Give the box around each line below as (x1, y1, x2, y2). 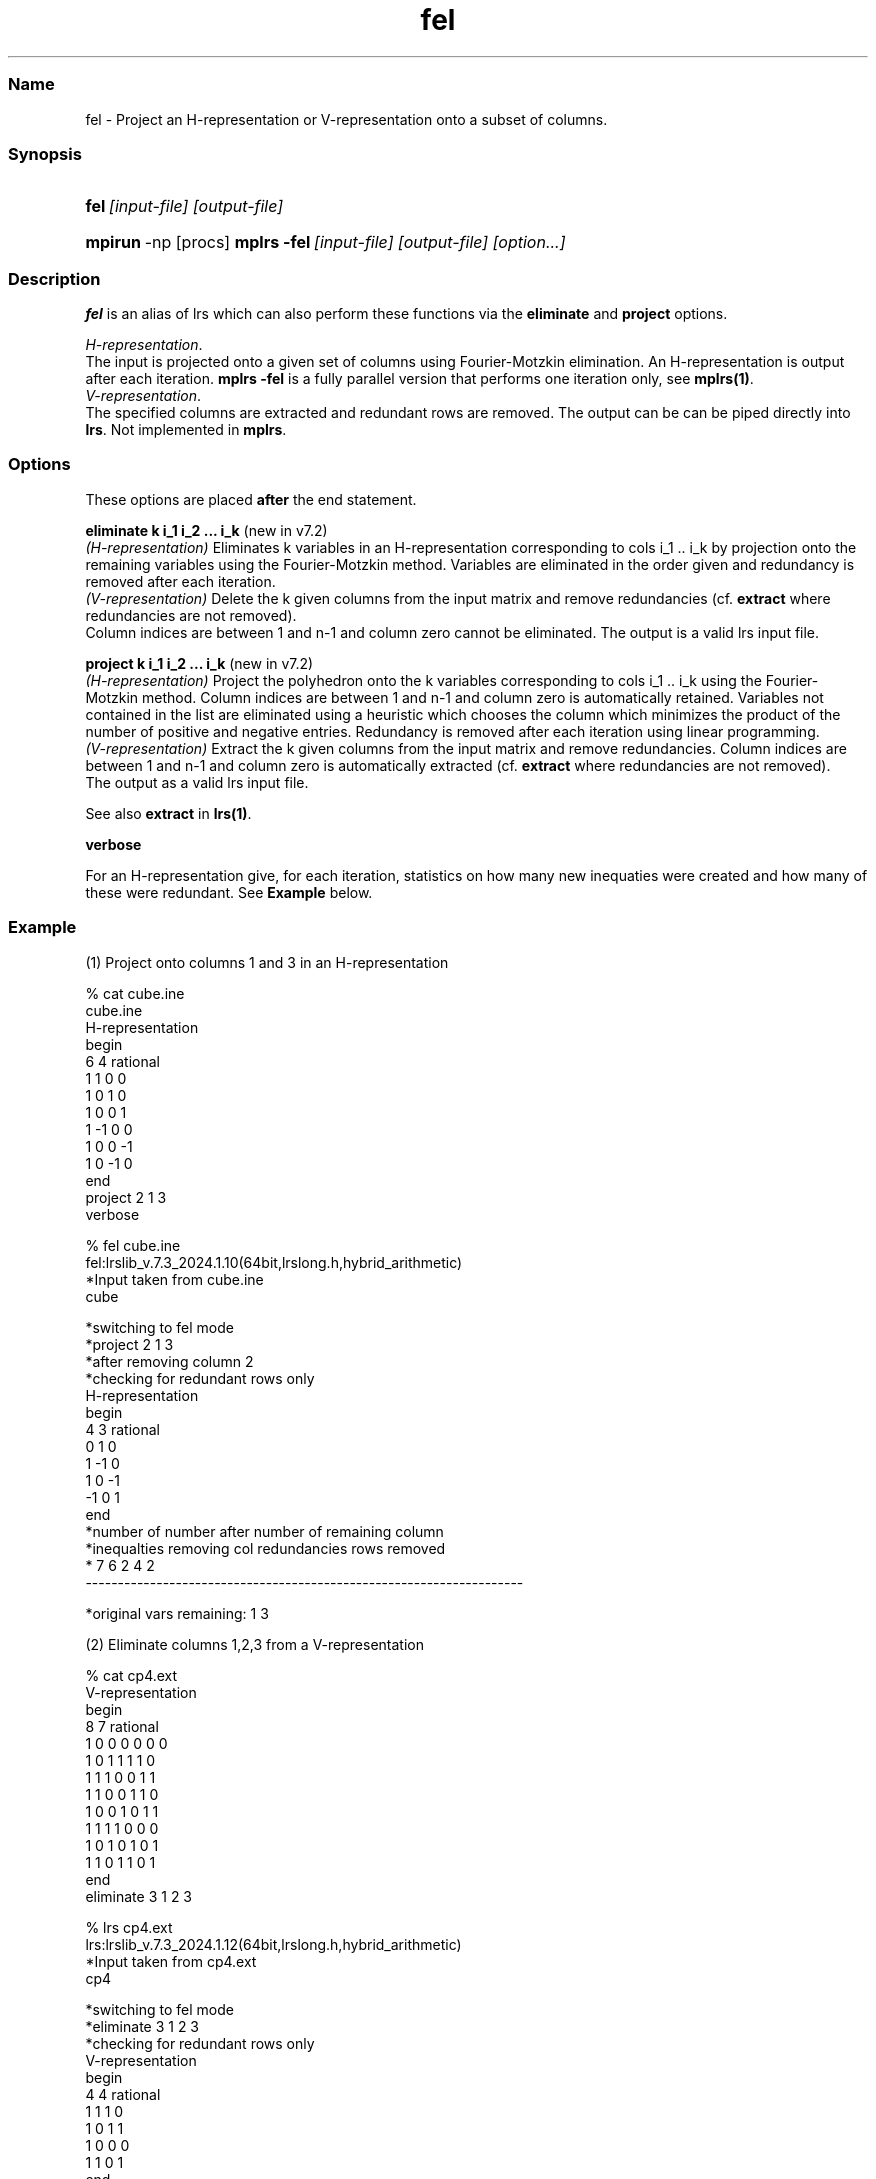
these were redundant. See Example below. (85, 883, 373, 901)
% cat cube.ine (85, 984, 185, 1002)
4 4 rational (85, 2085, 161, 2103)
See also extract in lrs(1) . (85, 804, 252, 822)
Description (8, 268, 101, 289)
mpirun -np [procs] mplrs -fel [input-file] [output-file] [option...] (85, 232, 566, 253)
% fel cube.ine (85, 1236, 181, 1254)
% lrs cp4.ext (85, 1918, 173, 1936)
